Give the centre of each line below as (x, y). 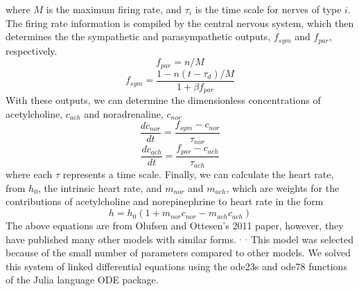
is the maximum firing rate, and (114, 9)
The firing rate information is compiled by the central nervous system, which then (180, 23)
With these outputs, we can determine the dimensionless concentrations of (163, 100)
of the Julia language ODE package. (82, 280)
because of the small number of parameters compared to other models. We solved (178, 253)
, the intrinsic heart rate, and (100, 187)
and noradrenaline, (124, 113)
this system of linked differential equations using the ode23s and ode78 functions (176, 266)
